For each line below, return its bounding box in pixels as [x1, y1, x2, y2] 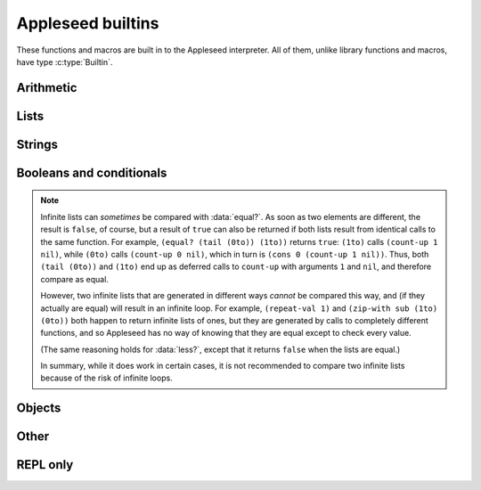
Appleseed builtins [16, 13, 159, 33]
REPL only [16, 457, 74, 472]
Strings [16, 136, 58, 151]
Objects [16, 401, 61, 416]
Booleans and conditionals [16, 165, 167, 180]
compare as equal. [40, 274, 109, 284]
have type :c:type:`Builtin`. [16, 56, 113, 67]
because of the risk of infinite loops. [40, 372, 173, 383]
